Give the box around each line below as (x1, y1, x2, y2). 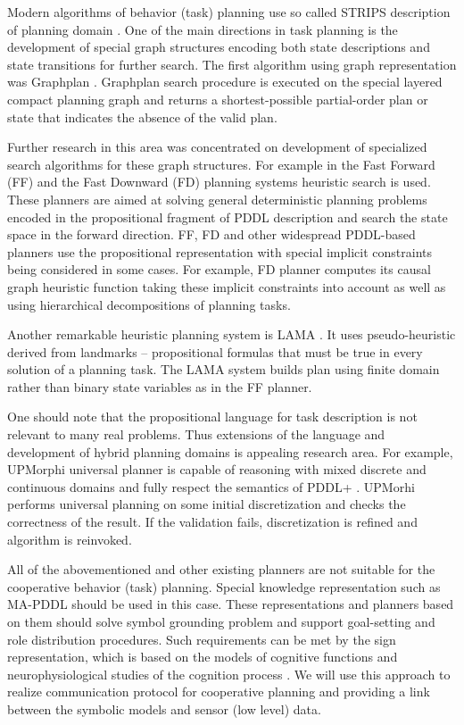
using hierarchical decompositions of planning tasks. (7, 295, 291, 313)
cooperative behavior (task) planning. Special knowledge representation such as (7, 577, 441, 596)
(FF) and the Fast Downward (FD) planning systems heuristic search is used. (7, 172, 431, 191)
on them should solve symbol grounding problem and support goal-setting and (7, 612, 435, 630)
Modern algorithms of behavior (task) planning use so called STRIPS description (7, 3, 451, 21)
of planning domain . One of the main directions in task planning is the (7, 20, 398, 38)
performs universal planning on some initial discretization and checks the (7, 495, 406, 513)
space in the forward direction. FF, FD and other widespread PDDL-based (7, 225, 416, 244)
